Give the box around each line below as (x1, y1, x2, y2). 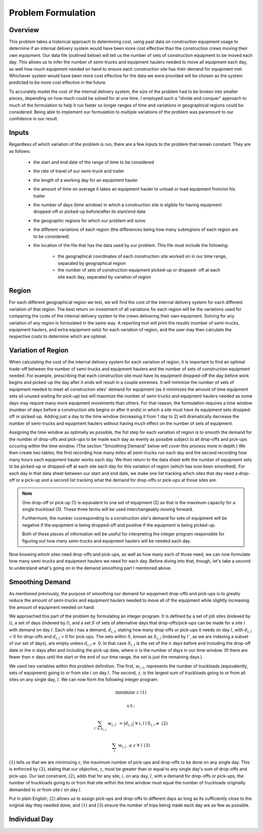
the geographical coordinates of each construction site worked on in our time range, (57, 253, 227, 259)
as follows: (9, 148, 31, 154)
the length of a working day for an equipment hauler (33, 177, 138, 183)
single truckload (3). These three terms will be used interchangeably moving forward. (22, 507, 193, 512)
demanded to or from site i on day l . (9, 787, 82, 793)
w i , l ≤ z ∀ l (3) (118, 743, 150, 750)
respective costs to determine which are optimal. (9, 334, 107, 340)
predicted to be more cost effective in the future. (9, 79, 107, 85)
